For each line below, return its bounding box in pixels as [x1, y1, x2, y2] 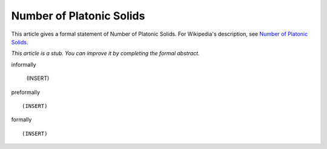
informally [11, 61, 36, 68]
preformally [11, 88, 41, 96]
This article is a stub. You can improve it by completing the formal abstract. [11, 50, 200, 57]
